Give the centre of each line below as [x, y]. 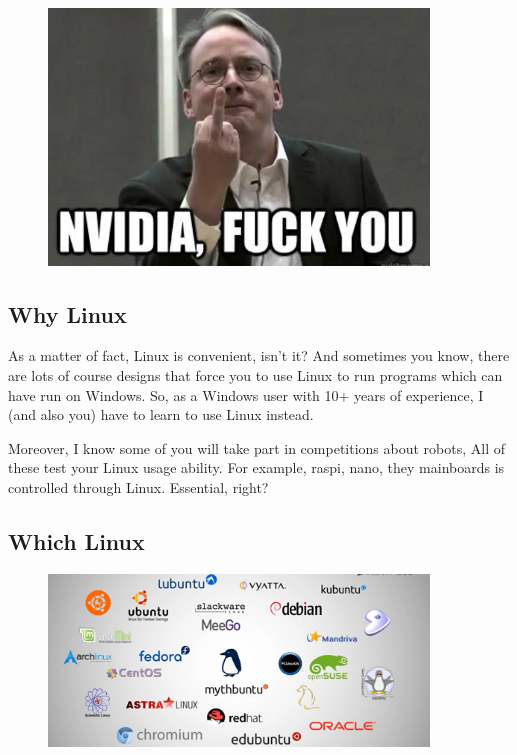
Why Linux [67, 313]
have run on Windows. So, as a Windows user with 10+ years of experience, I [246, 394]
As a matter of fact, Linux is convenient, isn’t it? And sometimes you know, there [259, 355]
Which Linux [76, 540]
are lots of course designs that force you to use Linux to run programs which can [255, 374]
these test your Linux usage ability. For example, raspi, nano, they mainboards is [256, 467]
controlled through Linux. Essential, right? [138, 486]
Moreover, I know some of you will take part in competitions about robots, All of [256, 447]
